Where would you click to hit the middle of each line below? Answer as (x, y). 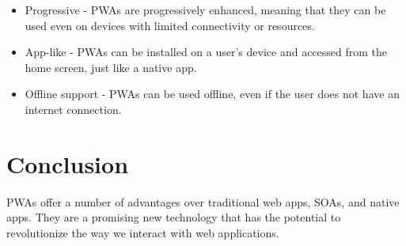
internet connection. (73, 109)
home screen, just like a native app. (111, 67)
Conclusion (68, 163)
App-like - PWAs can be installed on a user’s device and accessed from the (206, 52)
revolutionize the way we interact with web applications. (143, 232)
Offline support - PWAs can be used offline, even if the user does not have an (212, 94)
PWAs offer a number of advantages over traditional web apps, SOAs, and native (203, 201)
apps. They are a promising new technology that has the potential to (174, 217)
